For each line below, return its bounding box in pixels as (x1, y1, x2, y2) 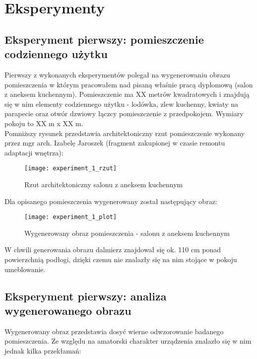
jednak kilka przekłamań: (4, 345, 81, 356)
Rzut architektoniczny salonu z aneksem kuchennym (24, 179, 183, 189)
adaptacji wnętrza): (4, 147, 64, 157)
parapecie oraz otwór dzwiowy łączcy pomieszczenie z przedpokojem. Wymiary (4, 108, 244, 119)
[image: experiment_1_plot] (24, 214, 117, 221)
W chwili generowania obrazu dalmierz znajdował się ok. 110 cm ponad (4, 244, 221, 255)
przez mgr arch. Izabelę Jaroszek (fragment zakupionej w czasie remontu (4, 138, 225, 148)
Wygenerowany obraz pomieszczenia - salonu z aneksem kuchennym (24, 227, 230, 238)
